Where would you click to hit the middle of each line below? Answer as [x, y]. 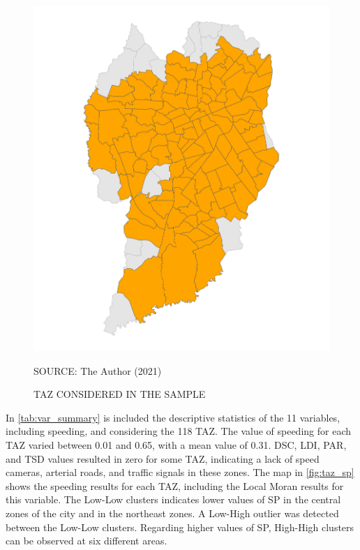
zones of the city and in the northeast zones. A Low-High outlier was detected [172, 513]
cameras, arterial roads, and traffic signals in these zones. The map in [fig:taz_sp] [180, 472]
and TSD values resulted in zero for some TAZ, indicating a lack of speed [163, 458]
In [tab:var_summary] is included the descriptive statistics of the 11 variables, [173, 417]
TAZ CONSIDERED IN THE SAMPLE [120, 394]
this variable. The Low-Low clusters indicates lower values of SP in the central [173, 499]
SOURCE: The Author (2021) [98, 370]
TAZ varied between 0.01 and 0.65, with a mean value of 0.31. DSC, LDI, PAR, [176, 445]
